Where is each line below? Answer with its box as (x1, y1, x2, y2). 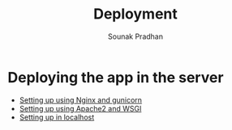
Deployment (93, 5, 178, 23)
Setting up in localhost (19, 112, 95, 122)
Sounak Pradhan (107, 31, 164, 41)
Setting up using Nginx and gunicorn (19, 94, 143, 105)
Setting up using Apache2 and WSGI (19, 103, 142, 113)
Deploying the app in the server (7, 68, 224, 86)
